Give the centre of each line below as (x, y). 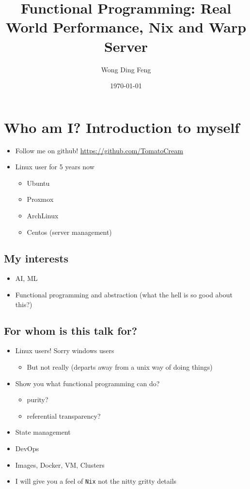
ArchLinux (43, 215)
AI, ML (26, 278)
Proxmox (40, 199)
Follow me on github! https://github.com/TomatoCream (99, 150)
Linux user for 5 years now (55, 167)
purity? (38, 399)
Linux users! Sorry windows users (65, 350)
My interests (36, 258)
